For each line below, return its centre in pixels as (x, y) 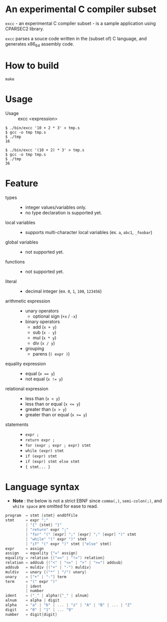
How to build (32, 66)
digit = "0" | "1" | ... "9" (39, 610)
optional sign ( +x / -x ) (55, 316)
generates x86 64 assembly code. (40, 44)
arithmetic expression (28, 301)
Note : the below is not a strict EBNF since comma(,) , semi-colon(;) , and (87, 501)
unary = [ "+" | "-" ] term (36, 577)
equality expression (26, 364)
